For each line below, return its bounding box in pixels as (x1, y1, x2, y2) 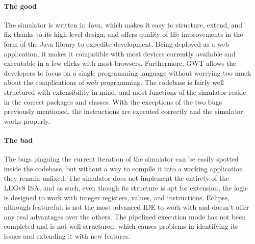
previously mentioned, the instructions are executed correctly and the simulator (4, 106, 243, 116)
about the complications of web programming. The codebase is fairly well (4, 77, 224, 87)
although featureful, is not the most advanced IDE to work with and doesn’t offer (4, 202, 249, 212)
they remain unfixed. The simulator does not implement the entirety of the (4, 173, 229, 183)
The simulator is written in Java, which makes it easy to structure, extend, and (4, 19, 243, 29)
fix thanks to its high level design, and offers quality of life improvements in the (4, 29, 243, 39)
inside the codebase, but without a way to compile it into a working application (4, 163, 243, 173)
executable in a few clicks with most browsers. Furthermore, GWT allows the (4, 58, 236, 68)
